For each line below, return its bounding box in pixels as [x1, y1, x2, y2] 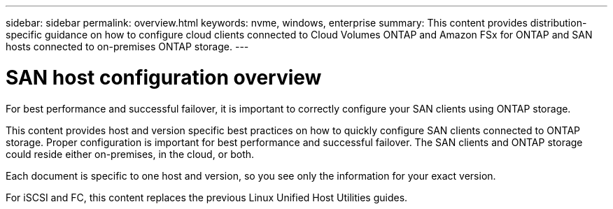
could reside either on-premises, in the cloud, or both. [6, 147, 255, 160]
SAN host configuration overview [6, 65, 322, 89]
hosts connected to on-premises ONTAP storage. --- [6, 41, 249, 52]
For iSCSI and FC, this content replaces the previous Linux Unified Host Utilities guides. [6, 191, 408, 203]
